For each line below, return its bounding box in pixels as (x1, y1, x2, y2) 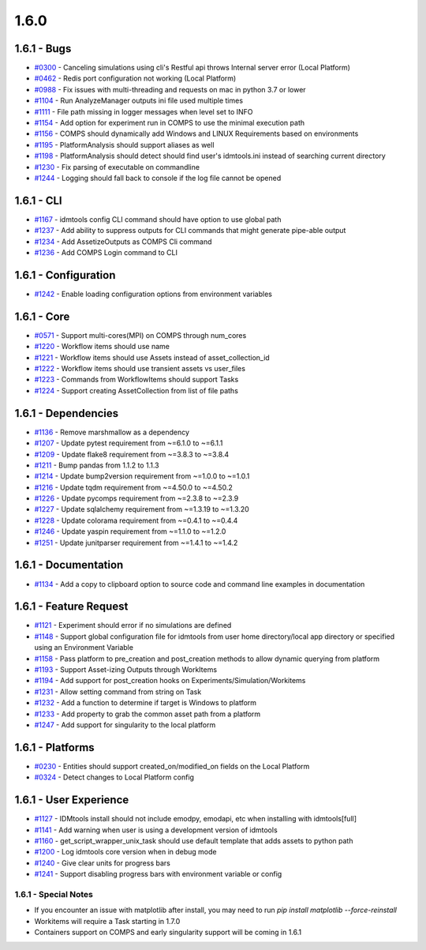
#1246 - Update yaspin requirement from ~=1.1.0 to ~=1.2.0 (34, 527, 226, 536)
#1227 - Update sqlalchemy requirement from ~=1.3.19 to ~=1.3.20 (34, 505, 250, 514)
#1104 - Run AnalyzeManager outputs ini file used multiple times (34, 96, 244, 106)
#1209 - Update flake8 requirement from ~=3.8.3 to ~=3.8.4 (34, 449, 230, 459)
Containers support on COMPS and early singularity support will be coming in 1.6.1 (34, 928, 302, 937)
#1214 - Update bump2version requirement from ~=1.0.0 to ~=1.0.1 (34, 471, 250, 481)
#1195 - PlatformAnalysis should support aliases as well (34, 140, 215, 149)
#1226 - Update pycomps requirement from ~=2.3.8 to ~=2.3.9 (34, 494, 239, 503)
